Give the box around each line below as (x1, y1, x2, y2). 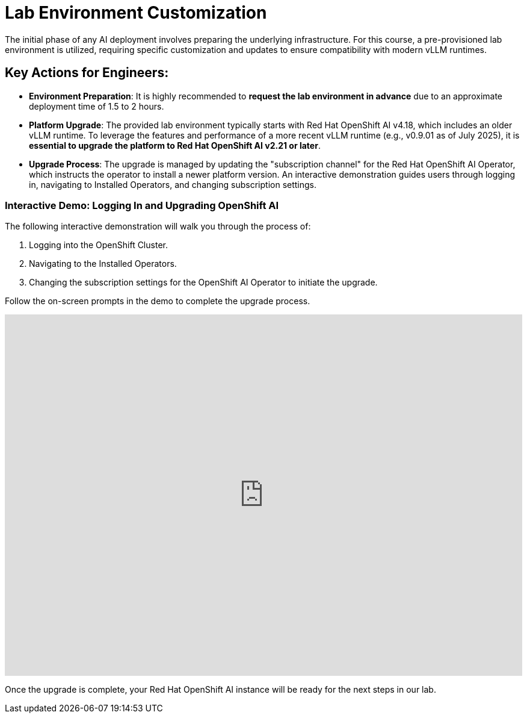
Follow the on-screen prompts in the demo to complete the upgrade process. (5, 296, 310, 307)
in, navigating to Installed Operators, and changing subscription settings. (29, 179, 317, 190)
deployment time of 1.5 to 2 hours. (29, 101, 164, 111)
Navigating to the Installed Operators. (29, 258, 177, 269)
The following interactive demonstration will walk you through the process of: (5, 221, 311, 232)
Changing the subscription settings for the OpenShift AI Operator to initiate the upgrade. (29, 277, 378, 288)
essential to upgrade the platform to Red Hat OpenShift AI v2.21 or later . (29, 140, 321, 151)
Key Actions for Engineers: (5, 65, 169, 81)
